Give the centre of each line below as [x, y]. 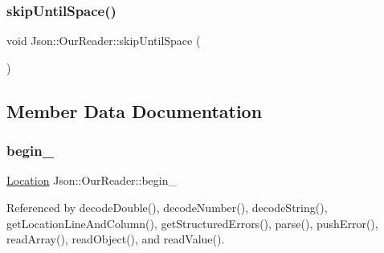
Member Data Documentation [135, 110]
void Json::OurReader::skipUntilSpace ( [104, 41]
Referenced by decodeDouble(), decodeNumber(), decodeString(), [167, 207]
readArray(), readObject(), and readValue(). [116, 239]
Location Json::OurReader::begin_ [92, 180]
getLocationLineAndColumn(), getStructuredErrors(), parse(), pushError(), [192, 223]
